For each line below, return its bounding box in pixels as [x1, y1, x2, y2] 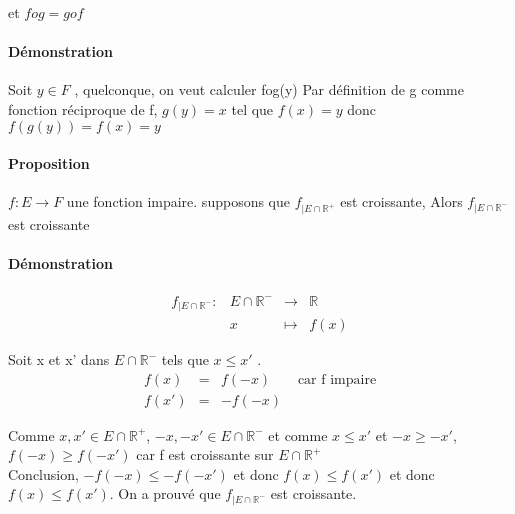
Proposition [8, 153, 90, 174]
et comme [268, 424, 328, 445]
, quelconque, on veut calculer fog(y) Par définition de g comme [74, 79, 464, 100]
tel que [231, 98, 274, 119]
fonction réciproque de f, [8, 98, 158, 119]
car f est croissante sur [136, 444, 274, 465]
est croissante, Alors [340, 191, 463, 212]
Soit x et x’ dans [8, 349, 110, 370]
